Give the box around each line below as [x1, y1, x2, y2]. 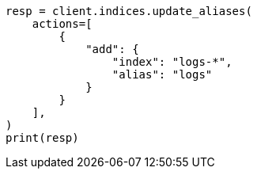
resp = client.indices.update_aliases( [6, 5, 252, 17]
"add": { [85, 43, 139, 55]
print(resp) [6, 131, 79, 144]
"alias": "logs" [111, 68, 213, 81]
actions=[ [32, 17, 93, 30]
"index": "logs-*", [111, 55, 232, 68]
